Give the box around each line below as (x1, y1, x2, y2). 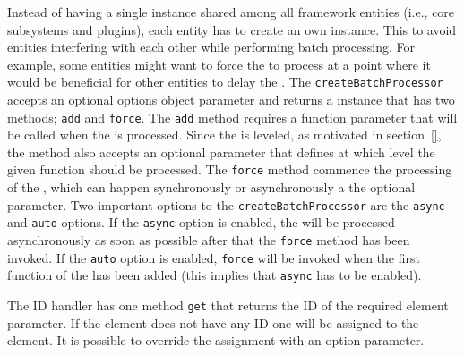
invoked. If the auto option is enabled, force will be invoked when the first (7, 248, 420, 266)
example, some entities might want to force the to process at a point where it (7, 55, 431, 73)
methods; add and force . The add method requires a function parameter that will (7, 107, 458, 126)
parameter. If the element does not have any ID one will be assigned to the (7, 313, 419, 332)
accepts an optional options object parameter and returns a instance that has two (7, 90, 455, 109)
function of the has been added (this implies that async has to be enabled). (7, 266, 422, 284)
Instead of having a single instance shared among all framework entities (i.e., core (7, 3, 455, 21)
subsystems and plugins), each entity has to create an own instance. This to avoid (7, 20, 457, 38)
